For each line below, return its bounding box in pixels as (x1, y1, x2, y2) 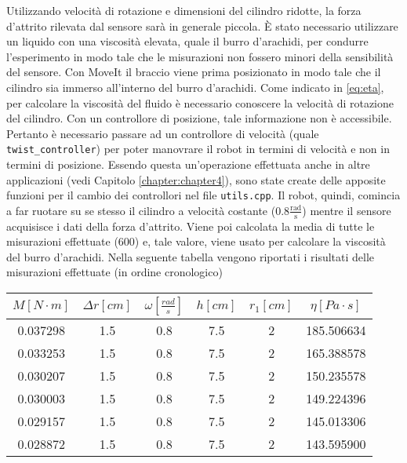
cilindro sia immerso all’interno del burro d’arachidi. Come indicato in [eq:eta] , (6, 78, 384, 95)
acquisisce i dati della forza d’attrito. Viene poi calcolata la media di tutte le (6, 217, 375, 234)
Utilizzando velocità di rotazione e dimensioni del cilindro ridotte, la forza (6, 2, 362, 18)
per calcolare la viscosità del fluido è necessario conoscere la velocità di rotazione (6, 94, 394, 111)
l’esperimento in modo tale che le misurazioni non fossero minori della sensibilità (6, 48, 394, 64)
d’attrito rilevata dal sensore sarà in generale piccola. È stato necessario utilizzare (6, 17, 398, 34)
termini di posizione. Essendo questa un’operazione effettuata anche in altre (6, 156, 370, 172)
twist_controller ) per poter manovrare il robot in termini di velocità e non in (6, 140, 390, 157)
